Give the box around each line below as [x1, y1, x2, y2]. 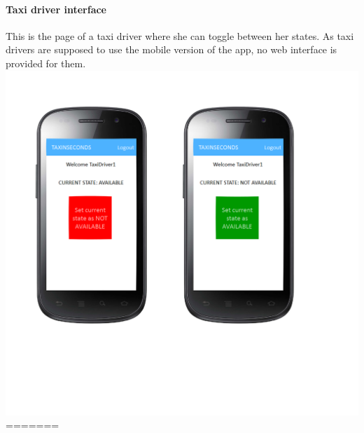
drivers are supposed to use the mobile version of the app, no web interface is [6, 42, 337, 57]
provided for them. [6, 55, 86, 70]
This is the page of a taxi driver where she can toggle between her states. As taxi [6, 28, 354, 43]
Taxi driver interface [6, 1, 106, 16]
